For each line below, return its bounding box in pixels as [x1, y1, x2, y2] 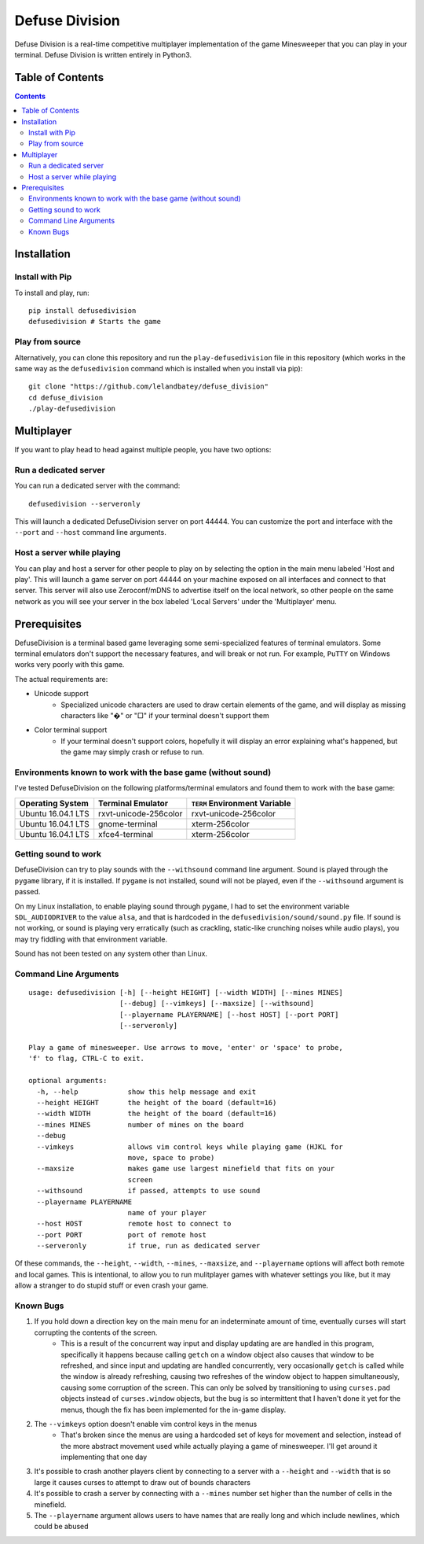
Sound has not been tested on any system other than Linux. [14, 949, 208, 959]
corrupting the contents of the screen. [34, 1328, 158, 1337]
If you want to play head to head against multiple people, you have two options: [14, 445, 272, 455]
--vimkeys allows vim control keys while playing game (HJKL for [36, 1142, 343, 1152]
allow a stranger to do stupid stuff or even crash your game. [14, 1281, 209, 1290]
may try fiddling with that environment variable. [14, 934, 168, 944]
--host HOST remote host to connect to [36, 1219, 232, 1229]
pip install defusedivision [28, 307, 137, 315]
